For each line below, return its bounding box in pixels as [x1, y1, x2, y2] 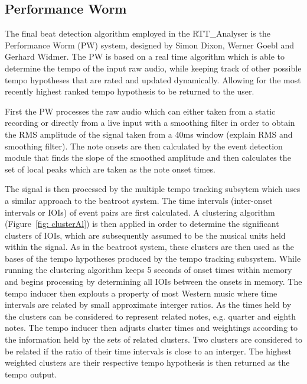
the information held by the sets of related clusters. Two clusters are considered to [5, 333, 302, 346]
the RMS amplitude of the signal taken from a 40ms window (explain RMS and [5, 128, 293, 140]
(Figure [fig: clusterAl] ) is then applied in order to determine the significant [5, 217, 279, 230]
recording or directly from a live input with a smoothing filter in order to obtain [5, 116, 295, 129]
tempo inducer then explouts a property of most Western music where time [5, 287, 277, 299]
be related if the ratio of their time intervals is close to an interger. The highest [5, 344, 292, 357]
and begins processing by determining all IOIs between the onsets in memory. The [5, 275, 302, 288]
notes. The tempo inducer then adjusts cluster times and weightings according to [5, 321, 298, 334]
